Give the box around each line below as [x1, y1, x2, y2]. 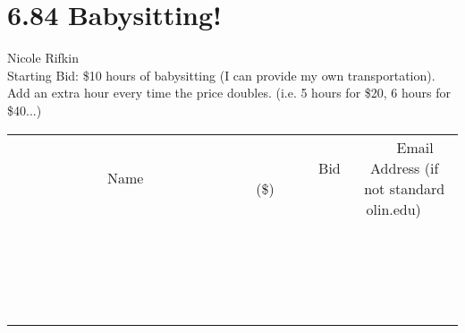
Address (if [370, 157, 439, 178]
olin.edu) [366, 198, 421, 219]
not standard [364, 177, 445, 199]
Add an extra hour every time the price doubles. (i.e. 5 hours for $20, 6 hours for [7, 83, 452, 102]
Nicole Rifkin [7, 48, 79, 67]
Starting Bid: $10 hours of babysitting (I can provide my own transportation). [7, 65, 435, 84]
